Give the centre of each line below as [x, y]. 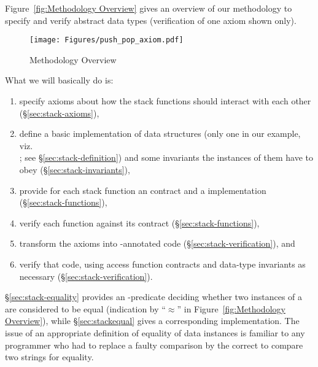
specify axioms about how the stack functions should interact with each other [165, 101]
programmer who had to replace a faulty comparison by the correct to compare [154, 345]
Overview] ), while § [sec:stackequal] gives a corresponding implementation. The [152, 321]
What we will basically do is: [59, 80]
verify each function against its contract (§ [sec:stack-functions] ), [139, 222]
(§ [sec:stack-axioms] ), [59, 113]
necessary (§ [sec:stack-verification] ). [86, 276]
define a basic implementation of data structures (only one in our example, [160, 133]
